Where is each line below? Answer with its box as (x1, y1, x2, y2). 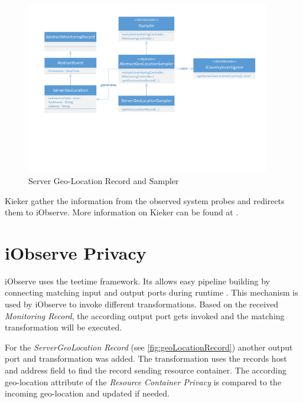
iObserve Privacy (5, 240, 146, 264)
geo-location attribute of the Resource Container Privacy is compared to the (5, 375, 282, 388)
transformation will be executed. (5, 321, 122, 333)
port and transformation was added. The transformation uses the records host (5, 352, 287, 365)
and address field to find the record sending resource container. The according (5, 364, 286, 376)
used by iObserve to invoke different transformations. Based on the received (5, 298, 279, 310)
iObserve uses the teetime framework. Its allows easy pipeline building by (5, 274, 270, 287)
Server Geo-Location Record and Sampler (28, 174, 179, 186)
